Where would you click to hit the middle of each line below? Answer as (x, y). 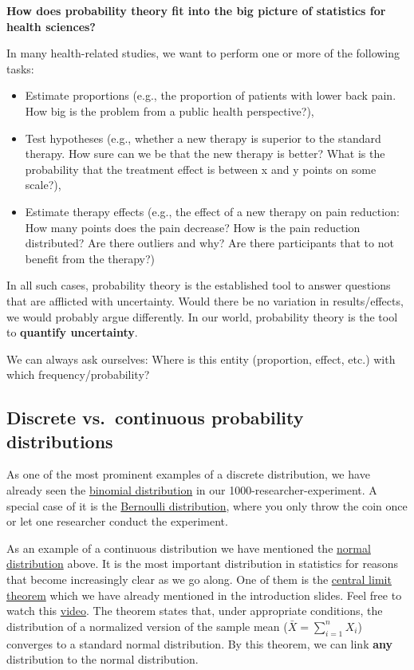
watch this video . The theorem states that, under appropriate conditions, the (195, 611)
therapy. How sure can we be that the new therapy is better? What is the (205, 154)
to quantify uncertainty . (72, 332)
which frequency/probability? (78, 374)
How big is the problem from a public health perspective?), (170, 110)
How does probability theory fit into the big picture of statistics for (196, 10)
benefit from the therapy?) (90, 258)
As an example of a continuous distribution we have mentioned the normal (189, 548)
